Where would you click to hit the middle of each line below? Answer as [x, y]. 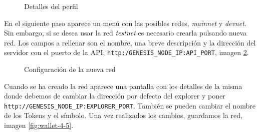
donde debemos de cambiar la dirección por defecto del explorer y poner [115, 96]
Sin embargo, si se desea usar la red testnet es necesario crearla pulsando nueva [125, 33]
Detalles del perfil [51, 6]
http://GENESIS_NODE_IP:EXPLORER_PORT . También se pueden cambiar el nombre [130, 105]
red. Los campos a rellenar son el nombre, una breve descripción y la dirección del [130, 42]
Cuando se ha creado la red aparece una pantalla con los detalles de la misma [123, 86]
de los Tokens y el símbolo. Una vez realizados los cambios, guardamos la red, [123, 115]
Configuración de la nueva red [70, 69]
